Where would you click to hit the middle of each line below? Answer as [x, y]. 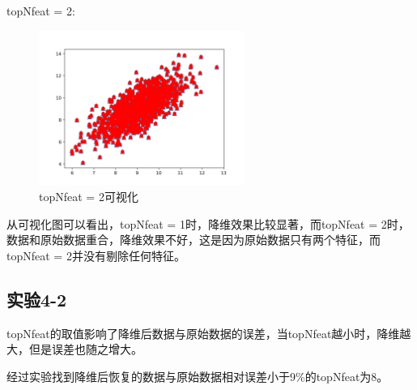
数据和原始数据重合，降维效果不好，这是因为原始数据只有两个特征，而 [194, 240]
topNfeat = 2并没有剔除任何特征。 [96, 255]
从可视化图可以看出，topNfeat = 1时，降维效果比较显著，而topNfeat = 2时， [208, 223]
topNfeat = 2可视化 [89, 196]
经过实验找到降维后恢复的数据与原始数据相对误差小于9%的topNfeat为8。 [198, 376]
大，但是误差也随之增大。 [74, 349]
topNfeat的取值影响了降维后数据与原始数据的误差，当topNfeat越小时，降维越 [209, 333]
